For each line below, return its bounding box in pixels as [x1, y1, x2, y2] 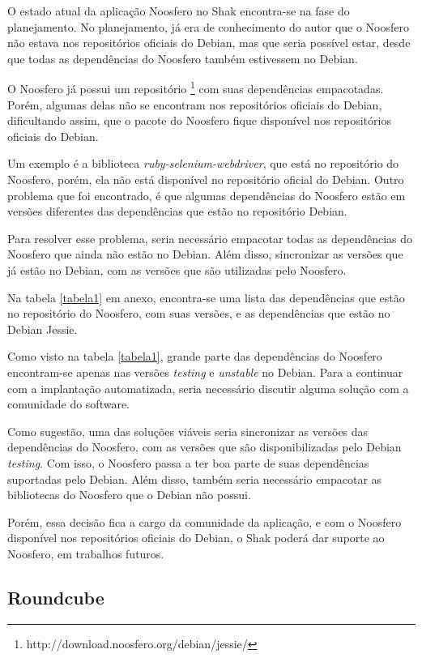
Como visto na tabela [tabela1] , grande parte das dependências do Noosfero [7, 348, 382, 365]
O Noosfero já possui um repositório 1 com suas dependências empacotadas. [7, 78, 384, 97]
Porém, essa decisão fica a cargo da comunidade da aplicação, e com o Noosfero [7, 513, 402, 530]
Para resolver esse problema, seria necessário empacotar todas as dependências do [7, 229, 413, 246]
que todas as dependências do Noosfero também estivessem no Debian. [7, 49, 358, 66]
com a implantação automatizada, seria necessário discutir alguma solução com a [7, 379, 409, 396]
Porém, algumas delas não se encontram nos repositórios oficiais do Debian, [7, 96, 382, 113]
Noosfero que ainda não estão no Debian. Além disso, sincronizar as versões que [7, 246, 403, 263]
